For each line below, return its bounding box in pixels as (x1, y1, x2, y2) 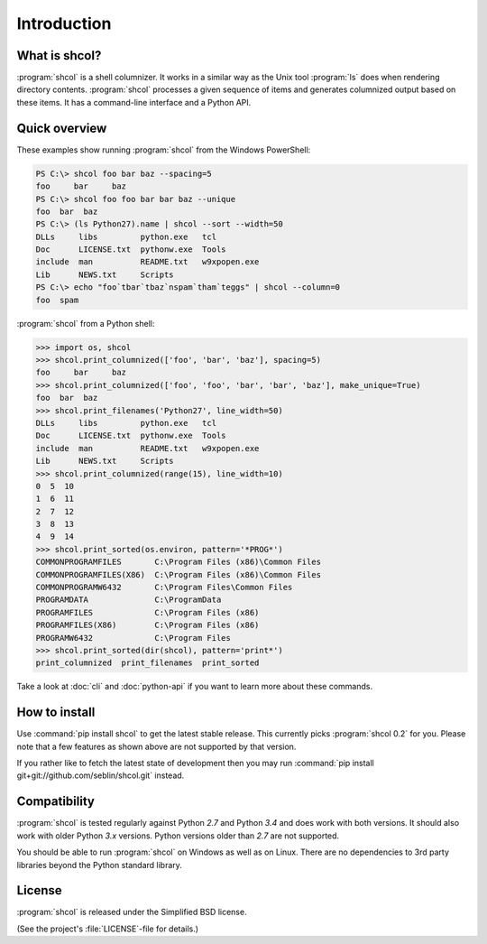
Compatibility (16, 794, 95, 810)
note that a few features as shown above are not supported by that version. (16, 741, 297, 752)
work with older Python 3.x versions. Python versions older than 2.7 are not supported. (16, 830, 340, 841)
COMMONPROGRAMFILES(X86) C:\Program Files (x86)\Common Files (35, 569, 322, 579)
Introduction (16, 14, 112, 33)
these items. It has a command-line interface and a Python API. (16, 97, 252, 107)
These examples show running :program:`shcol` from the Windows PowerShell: (16, 144, 311, 155)
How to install (16, 705, 96, 720)
